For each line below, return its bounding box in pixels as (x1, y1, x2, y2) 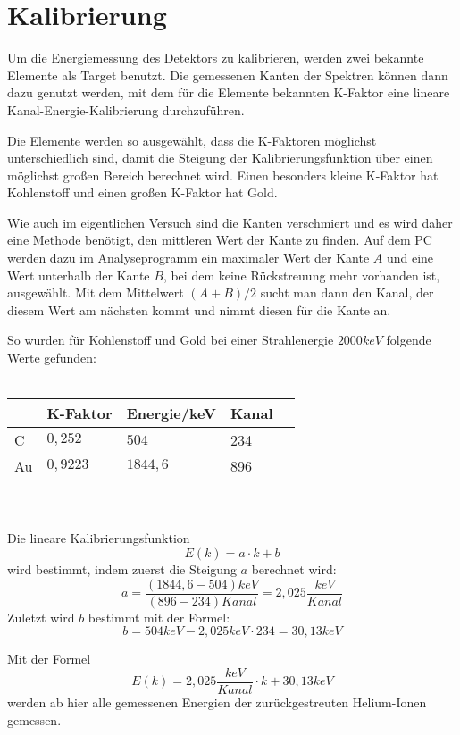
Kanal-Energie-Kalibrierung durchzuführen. (7, 100, 245, 119)
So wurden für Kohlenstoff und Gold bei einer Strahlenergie (7, 330, 334, 349)
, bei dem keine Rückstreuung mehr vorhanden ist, (163, 265, 440, 284)
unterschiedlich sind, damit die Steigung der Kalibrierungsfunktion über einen (7, 148, 433, 167)
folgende (386, 330, 431, 349)
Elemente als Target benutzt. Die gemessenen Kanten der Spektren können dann (7, 65, 448, 84)
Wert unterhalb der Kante (7, 265, 150, 284)
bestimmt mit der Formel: (88, 607, 230, 626)
